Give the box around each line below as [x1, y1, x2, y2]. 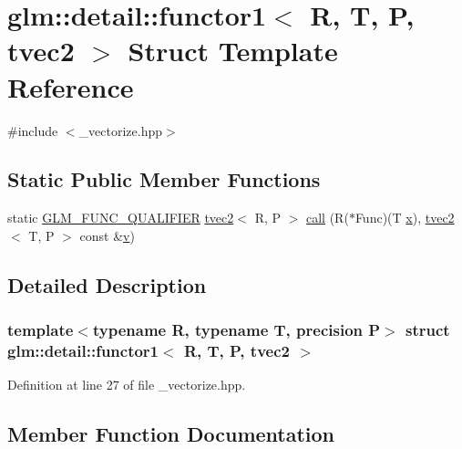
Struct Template [128, 32, 338, 69]
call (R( [306, 208, 349, 227]
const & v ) [79, 225, 135, 245]
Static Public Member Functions [7, 165, 321, 193]
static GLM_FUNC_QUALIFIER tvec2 [7, 208, 234, 227]
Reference [7, 68, 134, 105]
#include [7, 120, 58, 140]
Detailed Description [7, 270, 207, 298]
